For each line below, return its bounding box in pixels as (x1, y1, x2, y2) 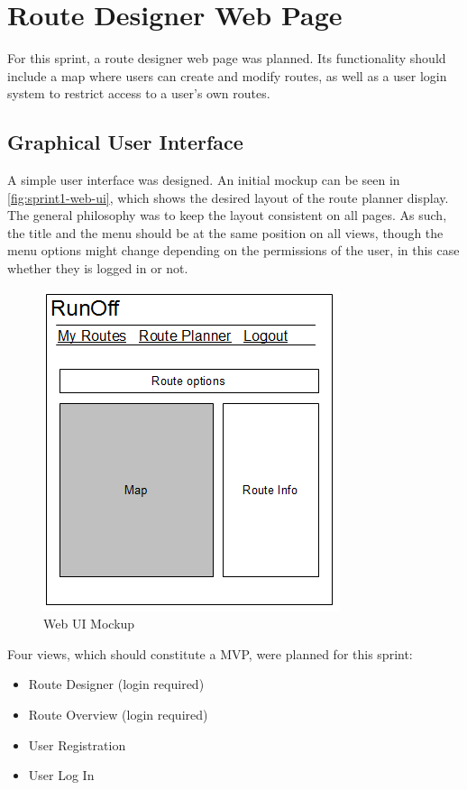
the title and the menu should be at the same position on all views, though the (7, 223, 444, 242)
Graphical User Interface (7, 128, 243, 156)
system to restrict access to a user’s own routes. (7, 84, 270, 103)
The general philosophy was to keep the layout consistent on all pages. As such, (7, 206, 447, 225)
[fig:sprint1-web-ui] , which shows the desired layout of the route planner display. (7, 188, 449, 207)
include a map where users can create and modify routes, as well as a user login (7, 66, 447, 85)
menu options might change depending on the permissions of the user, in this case (7, 241, 460, 260)
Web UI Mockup (43, 614, 135, 633)
